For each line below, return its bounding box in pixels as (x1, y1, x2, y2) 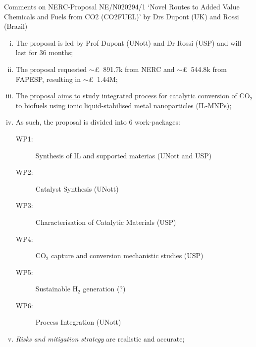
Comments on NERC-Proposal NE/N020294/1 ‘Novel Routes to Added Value (4, 1, 240, 11)
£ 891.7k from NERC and (94, 64, 175, 74)
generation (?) (83, 283, 126, 294)
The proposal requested (15, 64, 87, 74)
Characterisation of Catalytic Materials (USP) (35, 216, 176, 227)
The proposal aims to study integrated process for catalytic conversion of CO (15, 90, 250, 101)
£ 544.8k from (182, 64, 227, 74)
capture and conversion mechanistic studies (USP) (51, 250, 204, 261)
